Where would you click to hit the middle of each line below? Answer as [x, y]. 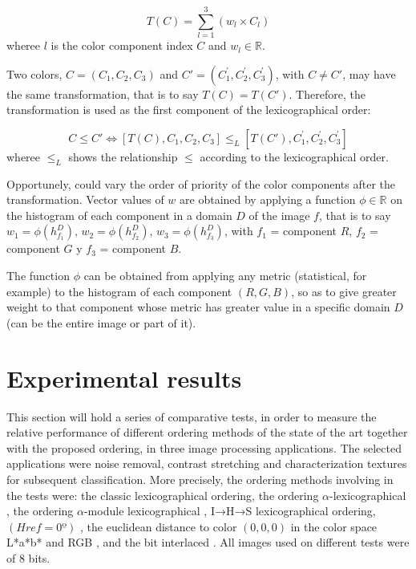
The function [38, 276]
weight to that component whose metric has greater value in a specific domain [198, 307]
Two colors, [34, 73]
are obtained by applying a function [268, 199]
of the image [279, 215]
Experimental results [124, 378]
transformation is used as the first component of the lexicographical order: [189, 110]
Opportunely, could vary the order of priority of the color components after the [201, 183]
